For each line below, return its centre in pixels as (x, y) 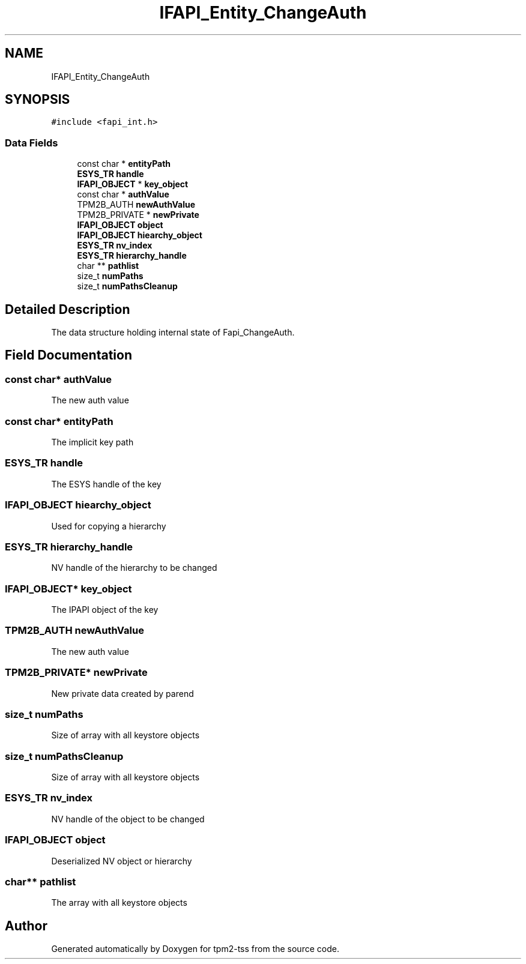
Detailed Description (68, 309)
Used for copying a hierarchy (109, 526)
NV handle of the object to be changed (128, 819)
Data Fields (32, 143)
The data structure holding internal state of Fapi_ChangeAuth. (173, 333)
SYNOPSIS (38, 100)
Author (26, 926)
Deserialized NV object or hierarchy (122, 861)
